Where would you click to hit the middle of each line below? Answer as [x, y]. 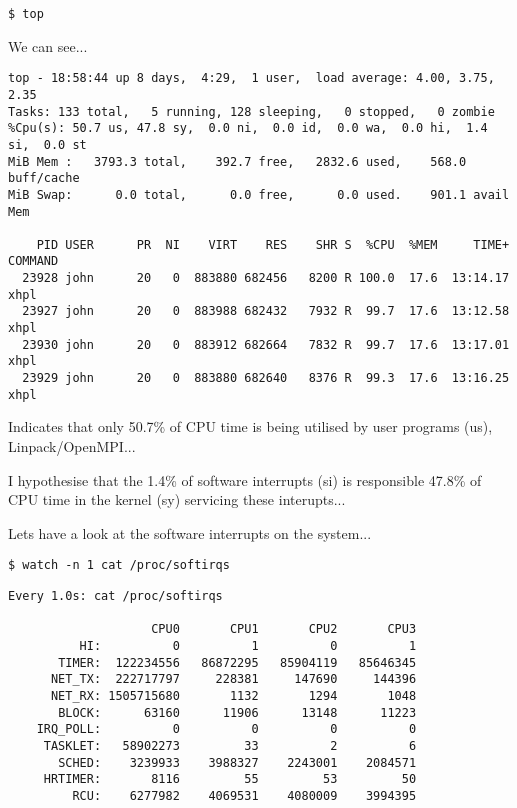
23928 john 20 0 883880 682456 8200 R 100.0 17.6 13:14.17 [266, 278]
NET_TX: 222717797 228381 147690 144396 [233, 679]
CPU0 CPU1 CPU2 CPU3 [284, 629]
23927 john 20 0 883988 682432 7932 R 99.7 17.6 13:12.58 [266, 311]
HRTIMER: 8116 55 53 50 [230, 779]
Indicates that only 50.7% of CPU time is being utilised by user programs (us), [250, 426]
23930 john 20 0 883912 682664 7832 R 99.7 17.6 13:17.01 [266, 344]
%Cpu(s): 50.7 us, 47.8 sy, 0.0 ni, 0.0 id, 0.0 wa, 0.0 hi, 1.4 [248, 128]
